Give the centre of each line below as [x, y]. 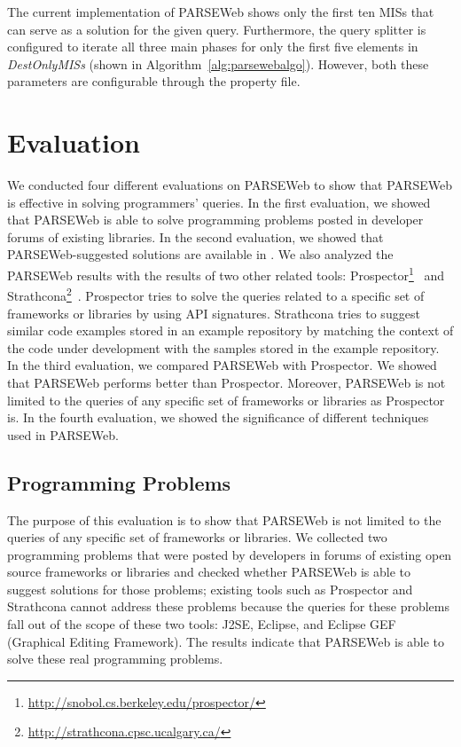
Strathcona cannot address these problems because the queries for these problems [228, 606]
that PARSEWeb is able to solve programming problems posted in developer [215, 220]
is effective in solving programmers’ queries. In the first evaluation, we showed [219, 202]
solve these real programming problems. [115, 659]
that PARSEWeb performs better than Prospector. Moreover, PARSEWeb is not [227, 382]
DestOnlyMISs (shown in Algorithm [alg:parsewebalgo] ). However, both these [218, 63]
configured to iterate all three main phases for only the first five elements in [213, 47]
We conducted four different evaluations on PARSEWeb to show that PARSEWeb [230, 185]
